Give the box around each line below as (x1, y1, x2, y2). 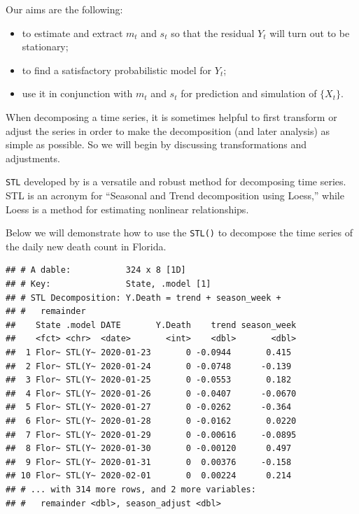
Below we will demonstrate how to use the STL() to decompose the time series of (6, 225, 353, 240)
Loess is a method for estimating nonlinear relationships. (6, 201, 249, 216)
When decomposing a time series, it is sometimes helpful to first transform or (6, 109, 337, 124)
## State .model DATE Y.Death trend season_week (6, 320, 297, 330)
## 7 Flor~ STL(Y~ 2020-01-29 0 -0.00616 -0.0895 (6, 429, 297, 440)
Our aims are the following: (6, 2, 123, 16)
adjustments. (6, 150, 60, 165)
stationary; (22, 39, 69, 54)
